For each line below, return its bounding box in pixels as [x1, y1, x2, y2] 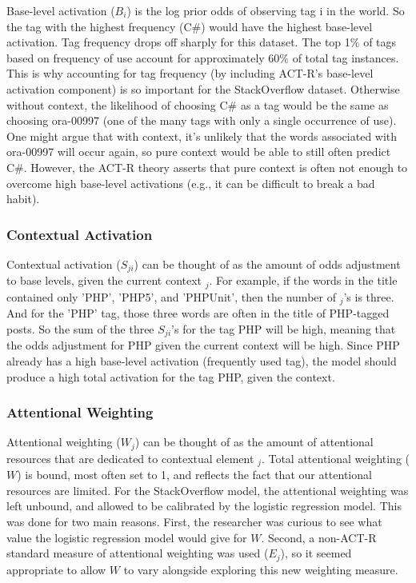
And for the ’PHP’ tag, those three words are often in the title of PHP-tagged [6, 305, 390, 321]
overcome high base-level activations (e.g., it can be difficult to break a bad [6, 174, 375, 191]
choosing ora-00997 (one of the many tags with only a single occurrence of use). [6, 112, 397, 129]
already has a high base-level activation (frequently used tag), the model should [6, 352, 397, 369]
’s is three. [343, 288, 394, 305]
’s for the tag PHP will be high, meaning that [171, 320, 396, 337]
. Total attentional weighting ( [261, 449, 410, 466]
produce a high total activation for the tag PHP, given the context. [6, 368, 335, 385]
